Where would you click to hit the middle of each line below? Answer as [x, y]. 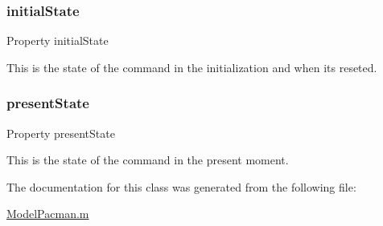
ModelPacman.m [48, 214]
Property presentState [61, 133]
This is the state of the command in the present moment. [148, 160]
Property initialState [58, 40]
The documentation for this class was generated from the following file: [181, 186]
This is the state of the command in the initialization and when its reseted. [192, 67]
